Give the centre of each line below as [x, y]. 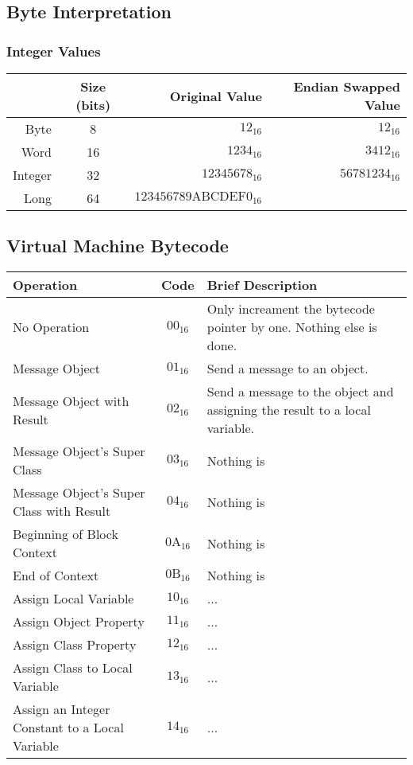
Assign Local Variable [73, 599]
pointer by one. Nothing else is [292, 327]
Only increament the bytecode [291, 309]
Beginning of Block [66, 534]
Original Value [216, 96]
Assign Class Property [75, 645]
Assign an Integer [62, 709]
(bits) [93, 105]
